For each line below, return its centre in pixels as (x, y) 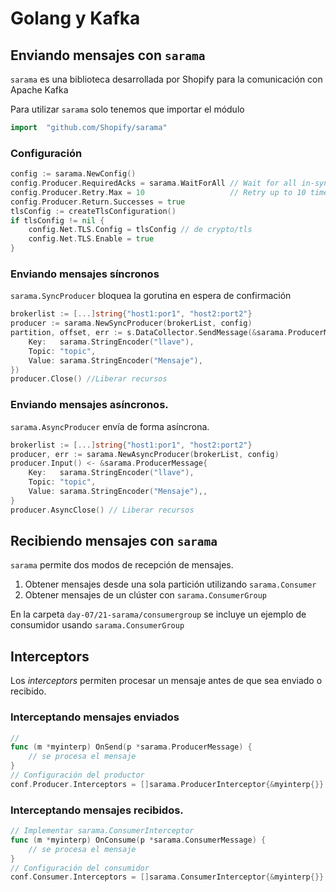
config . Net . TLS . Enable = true (91, 239)
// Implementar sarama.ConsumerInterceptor (102, 831)
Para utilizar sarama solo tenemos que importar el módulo (127, 109)
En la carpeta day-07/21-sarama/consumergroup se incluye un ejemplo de (158, 614)
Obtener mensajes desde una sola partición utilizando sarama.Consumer (170, 584)
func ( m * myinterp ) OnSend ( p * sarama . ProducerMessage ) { (131, 747)
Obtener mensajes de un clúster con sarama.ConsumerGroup (145, 595)
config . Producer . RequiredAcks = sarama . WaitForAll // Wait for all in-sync (171, 183)
